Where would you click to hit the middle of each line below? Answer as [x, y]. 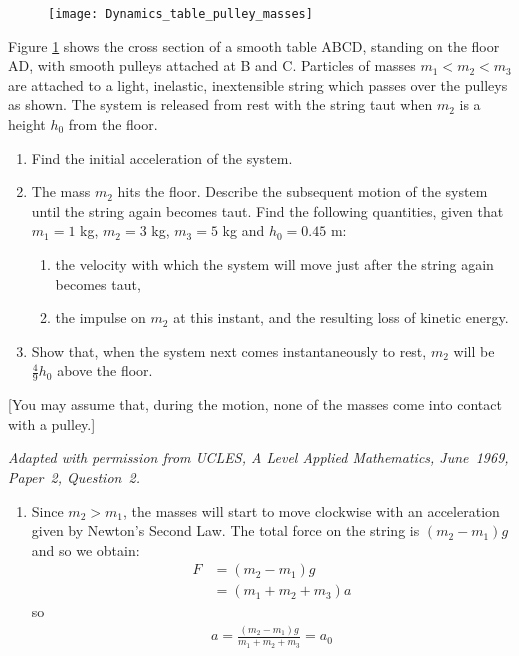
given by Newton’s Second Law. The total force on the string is [225, 530]
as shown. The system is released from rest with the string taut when [220, 104]
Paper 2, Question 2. [74, 476]
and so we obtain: [85, 549]
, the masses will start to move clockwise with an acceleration [311, 510]
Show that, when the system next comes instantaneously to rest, [229, 350]
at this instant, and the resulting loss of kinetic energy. [341, 317]
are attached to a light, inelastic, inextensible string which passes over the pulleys [258, 84]
